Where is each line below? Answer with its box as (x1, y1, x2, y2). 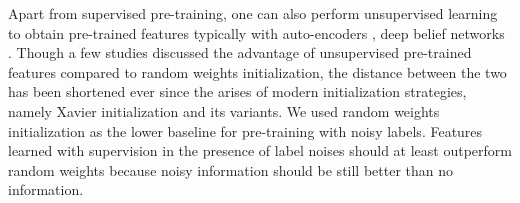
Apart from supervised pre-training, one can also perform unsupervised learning (8, 3, 498, 23)
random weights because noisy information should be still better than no (8, 159, 454, 180)
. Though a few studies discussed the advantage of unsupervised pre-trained (8, 42, 472, 63)
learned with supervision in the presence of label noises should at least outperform (8, 140, 512, 161)
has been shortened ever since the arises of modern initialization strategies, (8, 81, 467, 102)
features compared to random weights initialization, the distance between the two (8, 61, 507, 82)
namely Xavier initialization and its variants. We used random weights (8, 100, 440, 121)
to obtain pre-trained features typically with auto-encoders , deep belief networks (8, 22, 505, 43)
